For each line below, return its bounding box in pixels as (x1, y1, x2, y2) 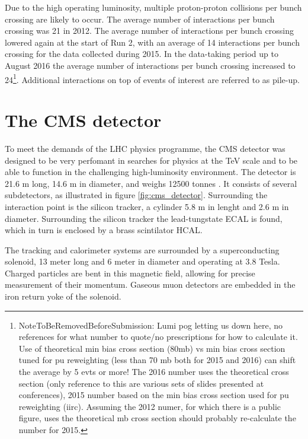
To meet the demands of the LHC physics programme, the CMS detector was (5, 142, 285, 154)
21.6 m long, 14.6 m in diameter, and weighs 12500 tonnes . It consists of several (5, 177, 297, 189)
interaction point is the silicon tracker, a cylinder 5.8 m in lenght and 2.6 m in (5, 200, 289, 212)
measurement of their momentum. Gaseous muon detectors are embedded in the (5, 278, 296, 291)
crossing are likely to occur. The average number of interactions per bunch (5, 12, 275, 25)
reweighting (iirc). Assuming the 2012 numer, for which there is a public (18, 400, 281, 412)
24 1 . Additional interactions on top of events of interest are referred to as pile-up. (5, 71, 300, 85)
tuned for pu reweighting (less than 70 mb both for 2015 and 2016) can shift (18, 354, 296, 366)
